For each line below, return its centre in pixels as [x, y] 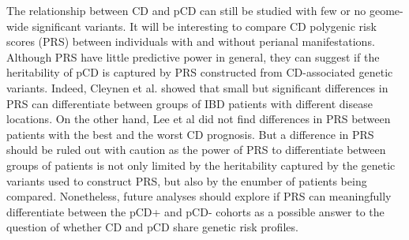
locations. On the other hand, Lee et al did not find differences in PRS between [199, 119]
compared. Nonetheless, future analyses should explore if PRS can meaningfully [199, 196]
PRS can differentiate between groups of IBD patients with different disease [189, 103]
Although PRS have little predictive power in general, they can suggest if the [193, 56]
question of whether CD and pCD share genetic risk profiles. [152, 227]
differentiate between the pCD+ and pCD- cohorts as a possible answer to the [195, 211]
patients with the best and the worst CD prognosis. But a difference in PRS [190, 134]
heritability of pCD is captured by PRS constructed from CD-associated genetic [200, 72]
